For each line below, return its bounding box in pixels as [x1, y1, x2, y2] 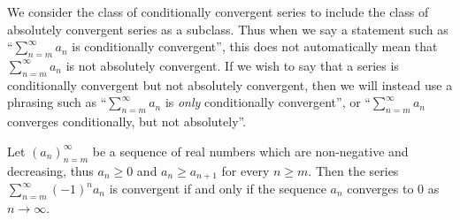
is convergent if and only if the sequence [109, 179, 326, 198]
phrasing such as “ [7, 93, 107, 111]
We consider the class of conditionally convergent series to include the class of [7, 3, 429, 20]
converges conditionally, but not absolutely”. [7, 112, 247, 131]
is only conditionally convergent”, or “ [165, 93, 371, 111]
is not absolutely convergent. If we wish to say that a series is [65, 56, 399, 74]
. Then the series [308, 161, 399, 179]
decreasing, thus [7, 161, 94, 179]
